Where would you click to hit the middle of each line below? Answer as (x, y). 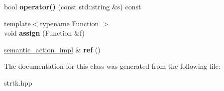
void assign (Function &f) (45, 33)
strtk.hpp (18, 82)
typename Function (69, 23)
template (17, 23)
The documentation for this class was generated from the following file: (112, 66)
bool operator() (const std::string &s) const (73, 6)
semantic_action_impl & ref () (52, 49)
